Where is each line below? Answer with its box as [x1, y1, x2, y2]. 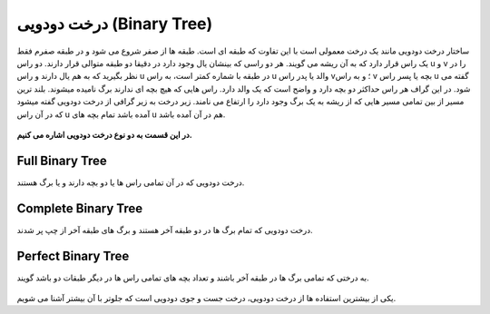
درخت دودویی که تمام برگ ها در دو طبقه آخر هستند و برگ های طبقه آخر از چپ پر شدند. [16, 224, 313, 235]
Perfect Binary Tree [16, 248, 130, 263]
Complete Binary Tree [16, 201, 143, 216]
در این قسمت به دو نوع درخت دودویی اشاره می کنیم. [16, 129, 192, 140]
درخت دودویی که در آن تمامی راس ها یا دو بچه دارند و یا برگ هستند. [16, 177, 245, 188]
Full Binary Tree [16, 152, 108, 168]
